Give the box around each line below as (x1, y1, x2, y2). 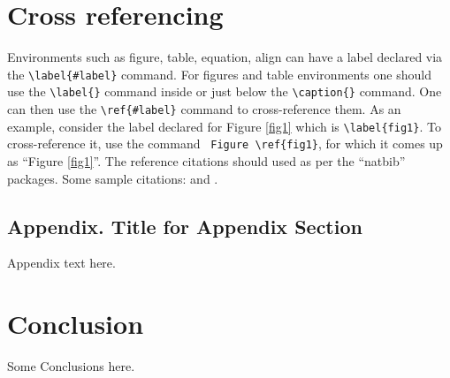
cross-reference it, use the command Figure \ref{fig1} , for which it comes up (7, 134, 443, 153)
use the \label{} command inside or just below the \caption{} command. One (7, 82, 442, 101)
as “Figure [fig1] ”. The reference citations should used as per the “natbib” (7, 152, 406, 170)
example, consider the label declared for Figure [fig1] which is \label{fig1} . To (7, 117, 441, 135)
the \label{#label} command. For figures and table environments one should (7, 64, 431, 83)
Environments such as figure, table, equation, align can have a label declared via (7, 48, 443, 66)
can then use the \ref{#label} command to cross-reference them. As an (7, 100, 401, 118)
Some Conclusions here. (7, 357, 135, 375)
